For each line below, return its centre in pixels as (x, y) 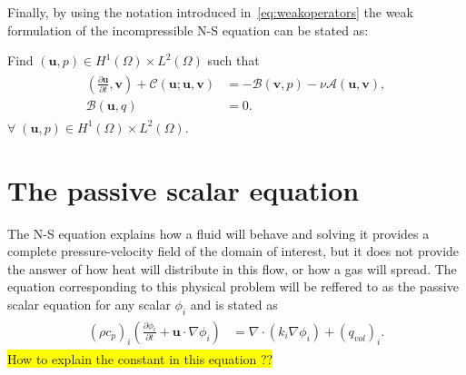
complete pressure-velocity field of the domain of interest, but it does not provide (233, 251)
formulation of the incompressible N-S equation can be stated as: (188, 30)
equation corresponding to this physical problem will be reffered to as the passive (233, 286)
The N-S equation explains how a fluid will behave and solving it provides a (218, 233)
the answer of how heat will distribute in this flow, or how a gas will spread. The (232, 268)
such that (233, 60)
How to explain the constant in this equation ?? (140, 358)
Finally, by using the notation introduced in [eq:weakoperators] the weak (210, 12)
